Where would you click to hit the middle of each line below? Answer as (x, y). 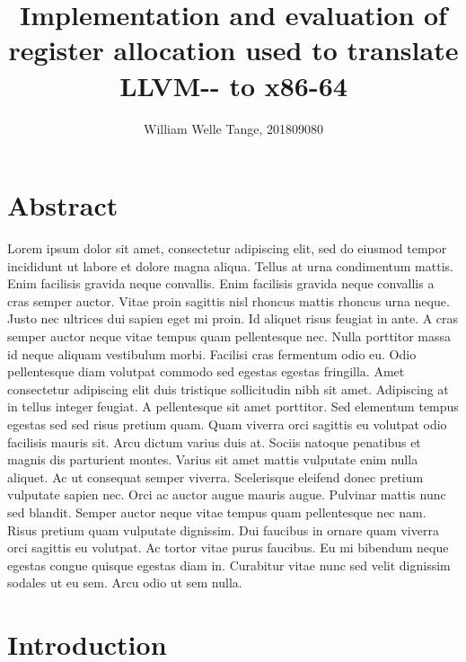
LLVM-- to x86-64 (233, 85)
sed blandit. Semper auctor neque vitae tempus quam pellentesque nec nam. (217, 512)
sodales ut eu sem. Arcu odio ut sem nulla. (125, 583)
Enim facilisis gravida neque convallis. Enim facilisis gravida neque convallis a (221, 283)
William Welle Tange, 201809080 (233, 128)
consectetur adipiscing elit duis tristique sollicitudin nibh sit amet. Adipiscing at (228, 388)
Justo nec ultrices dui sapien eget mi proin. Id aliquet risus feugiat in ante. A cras (233, 318)
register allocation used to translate (233, 50)
